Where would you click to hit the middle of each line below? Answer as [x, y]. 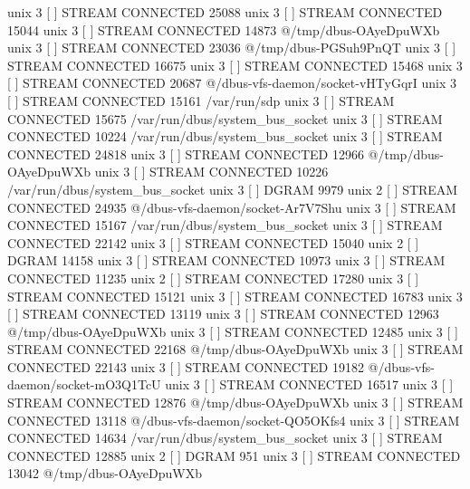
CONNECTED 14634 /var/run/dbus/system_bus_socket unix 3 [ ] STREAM [225, 438]
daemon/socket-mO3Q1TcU [84, 384]
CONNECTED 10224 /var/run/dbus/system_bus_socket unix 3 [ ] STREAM [225, 136]
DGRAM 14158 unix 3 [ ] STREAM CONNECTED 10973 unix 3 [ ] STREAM [226, 260]
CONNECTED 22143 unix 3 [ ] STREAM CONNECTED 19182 [186, 366]
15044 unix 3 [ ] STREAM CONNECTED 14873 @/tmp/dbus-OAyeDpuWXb [224, 29]
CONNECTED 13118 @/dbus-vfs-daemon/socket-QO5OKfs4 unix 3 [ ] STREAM [234, 420]
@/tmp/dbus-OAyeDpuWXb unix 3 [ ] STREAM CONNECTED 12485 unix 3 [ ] [233, 331]
